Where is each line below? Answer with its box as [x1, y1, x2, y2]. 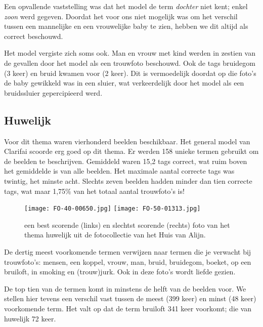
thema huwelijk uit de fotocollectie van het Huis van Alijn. [24, 229, 206, 240]
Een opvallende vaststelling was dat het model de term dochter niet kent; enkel [4, 1, 248, 11]
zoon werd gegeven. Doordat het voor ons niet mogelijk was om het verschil [4, 11, 238, 21]
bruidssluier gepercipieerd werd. [4, 87, 103, 98]
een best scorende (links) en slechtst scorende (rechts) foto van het [24, 219, 230, 230]
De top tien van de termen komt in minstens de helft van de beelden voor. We [4, 283, 246, 294]
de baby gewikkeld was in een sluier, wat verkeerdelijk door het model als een [4, 77, 244, 88]
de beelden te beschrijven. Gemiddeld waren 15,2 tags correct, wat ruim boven [4, 155, 247, 166]
